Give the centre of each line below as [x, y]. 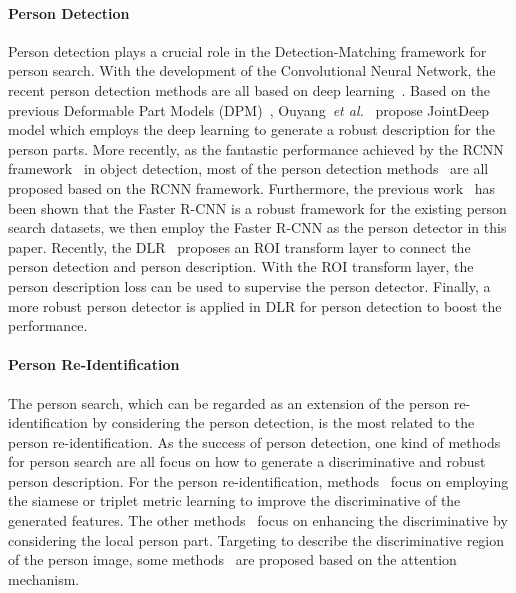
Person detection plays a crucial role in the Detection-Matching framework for [247, 50]
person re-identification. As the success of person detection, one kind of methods [254, 441]
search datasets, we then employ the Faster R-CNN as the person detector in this [257, 227]
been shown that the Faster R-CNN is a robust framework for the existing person [257, 207]
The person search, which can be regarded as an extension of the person [229, 402]
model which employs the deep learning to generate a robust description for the [251, 129]
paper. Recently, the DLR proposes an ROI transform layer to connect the [239, 246]
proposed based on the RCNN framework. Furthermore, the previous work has [252, 187]
